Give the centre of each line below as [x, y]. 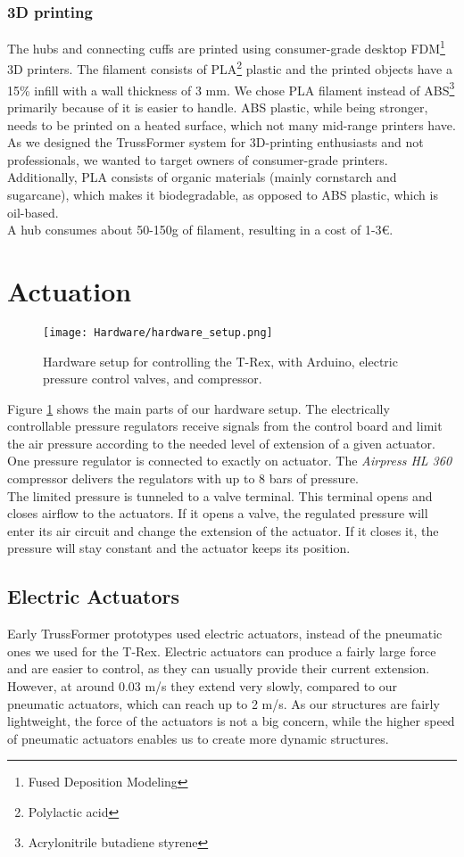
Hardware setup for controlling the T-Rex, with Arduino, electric [220, 361]
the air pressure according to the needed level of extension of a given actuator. [221, 443]
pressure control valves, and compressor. [153, 379]
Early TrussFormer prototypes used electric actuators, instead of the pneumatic [225, 634]
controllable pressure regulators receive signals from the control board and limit [225, 426]
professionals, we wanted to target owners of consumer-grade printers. [198, 159]
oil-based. [33, 212]
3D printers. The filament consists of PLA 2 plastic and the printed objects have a [230, 68]
